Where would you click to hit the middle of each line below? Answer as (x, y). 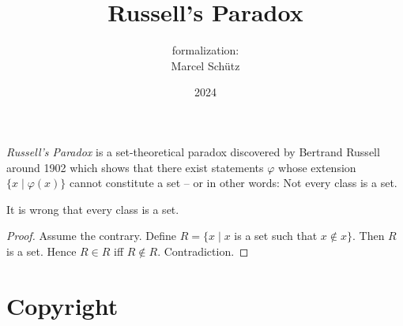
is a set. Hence (41, 251)
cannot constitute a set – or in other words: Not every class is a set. (233, 183)
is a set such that (276, 236)
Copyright (62, 305)
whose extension (317, 167)
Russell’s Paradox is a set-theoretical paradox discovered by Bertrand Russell (193, 151)
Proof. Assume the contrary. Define (92, 236)
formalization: (205, 50)
